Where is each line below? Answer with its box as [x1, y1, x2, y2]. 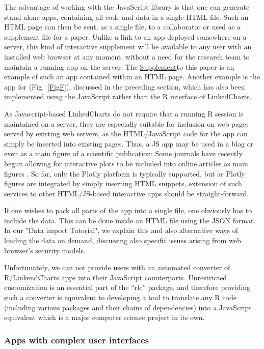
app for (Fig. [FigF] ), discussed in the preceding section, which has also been [4, 81, 245, 92]
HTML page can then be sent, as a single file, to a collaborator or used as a [4, 21, 241, 32]
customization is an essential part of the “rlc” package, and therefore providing [4, 282, 251, 293]
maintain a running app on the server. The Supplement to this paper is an [4, 61, 234, 72]
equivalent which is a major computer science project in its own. [4, 312, 205, 323]
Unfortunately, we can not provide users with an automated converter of [4, 262, 230, 273]
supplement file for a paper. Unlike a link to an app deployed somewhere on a [4, 31, 247, 42]
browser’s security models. [4, 245, 86, 255]
